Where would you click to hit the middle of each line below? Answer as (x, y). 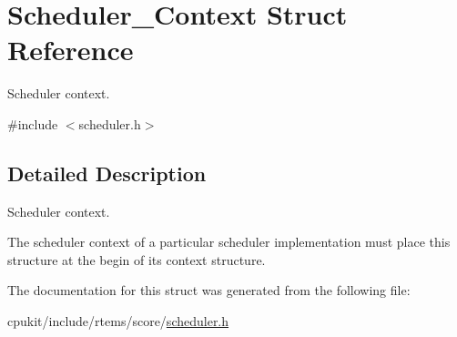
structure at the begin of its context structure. (137, 259)
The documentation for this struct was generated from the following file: (209, 290)
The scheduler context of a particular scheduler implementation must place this (229, 242)
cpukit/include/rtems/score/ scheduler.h (118, 321)
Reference (71, 50)
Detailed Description (107, 173)
